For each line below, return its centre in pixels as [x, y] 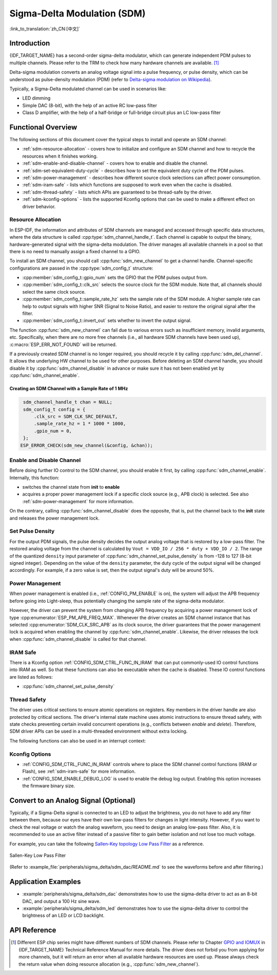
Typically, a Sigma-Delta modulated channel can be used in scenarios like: [88, 89]
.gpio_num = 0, [53, 431]
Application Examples [45, 882]
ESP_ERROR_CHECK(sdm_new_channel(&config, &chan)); [87, 445]
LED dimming [36, 98]
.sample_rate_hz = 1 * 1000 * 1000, [80, 424]
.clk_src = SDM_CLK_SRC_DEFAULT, [76, 416]
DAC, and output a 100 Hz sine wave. [62, 901]
